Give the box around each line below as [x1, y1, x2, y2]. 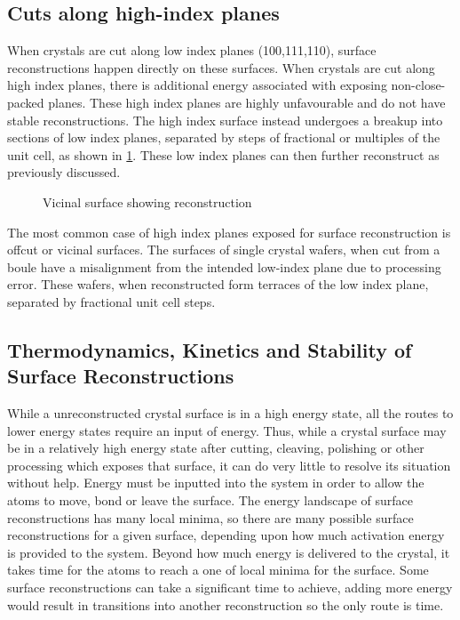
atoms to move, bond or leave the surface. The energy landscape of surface [7, 491, 413, 510]
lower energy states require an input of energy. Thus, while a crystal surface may [7, 421, 447, 439]
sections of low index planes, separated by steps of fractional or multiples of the [7, 128, 440, 147]
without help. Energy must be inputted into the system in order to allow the [7, 473, 424, 492]
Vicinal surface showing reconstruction [43, 192, 252, 211]
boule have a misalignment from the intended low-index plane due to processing [7, 257, 441, 276]
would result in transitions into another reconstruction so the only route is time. [7, 595, 444, 614]
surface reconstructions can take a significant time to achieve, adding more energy [7, 578, 453, 597]
